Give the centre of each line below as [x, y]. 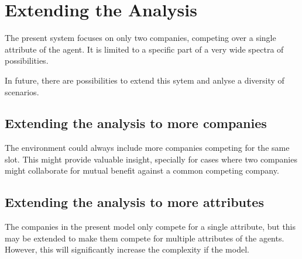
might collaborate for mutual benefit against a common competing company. [142, 170]
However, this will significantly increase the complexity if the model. [127, 249]
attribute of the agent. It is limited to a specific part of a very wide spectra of [144, 49]
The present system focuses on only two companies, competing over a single [140, 38]
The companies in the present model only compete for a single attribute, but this [150, 227]
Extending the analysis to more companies [136, 123]
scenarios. [22, 91]
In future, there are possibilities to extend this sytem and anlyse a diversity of [145, 80]
